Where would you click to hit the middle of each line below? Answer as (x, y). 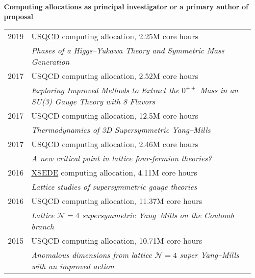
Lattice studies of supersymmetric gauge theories (114, 187)
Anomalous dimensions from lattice (92, 255)
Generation (51, 62)
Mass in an (219, 90)
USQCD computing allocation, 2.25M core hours (115, 36)
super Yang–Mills (209, 255)
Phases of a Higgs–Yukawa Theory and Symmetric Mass (128, 51)
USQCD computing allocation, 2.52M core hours (115, 76)
